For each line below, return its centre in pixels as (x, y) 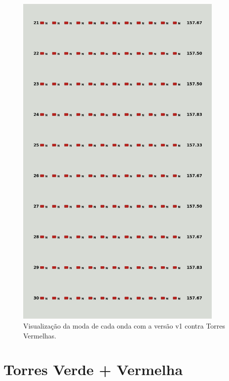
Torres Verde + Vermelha (93, 369)
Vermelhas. (40, 335)
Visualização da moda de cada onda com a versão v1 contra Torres (124, 325)
